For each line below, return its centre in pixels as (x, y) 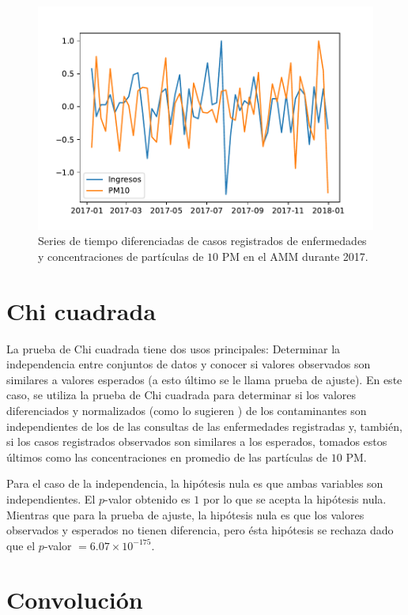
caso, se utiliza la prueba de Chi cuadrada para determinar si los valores (181, 395)
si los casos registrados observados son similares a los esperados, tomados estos (197, 441)
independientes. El (51, 498)
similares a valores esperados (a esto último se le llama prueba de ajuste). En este (204, 379)
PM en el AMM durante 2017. (295, 256)
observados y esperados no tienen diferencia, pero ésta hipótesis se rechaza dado (200, 530)
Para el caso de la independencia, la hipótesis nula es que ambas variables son (195, 483)
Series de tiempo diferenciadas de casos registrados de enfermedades (202, 241)
